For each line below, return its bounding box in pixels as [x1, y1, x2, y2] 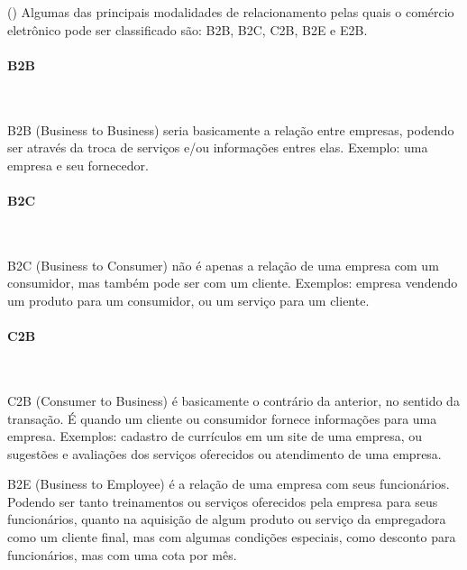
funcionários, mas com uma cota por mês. [7, 545, 237, 564]
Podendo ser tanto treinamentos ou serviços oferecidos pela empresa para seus [7, 492, 438, 510]
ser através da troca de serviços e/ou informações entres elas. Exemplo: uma [7, 138, 428, 157]
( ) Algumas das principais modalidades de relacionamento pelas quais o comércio [7, 3, 454, 21]
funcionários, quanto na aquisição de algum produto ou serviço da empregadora [7, 510, 446, 529]
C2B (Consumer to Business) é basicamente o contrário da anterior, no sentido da [7, 391, 460, 409]
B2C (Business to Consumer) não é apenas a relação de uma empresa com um [7, 255, 439, 274]
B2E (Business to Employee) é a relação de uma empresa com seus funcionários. [7, 474, 450, 493]
